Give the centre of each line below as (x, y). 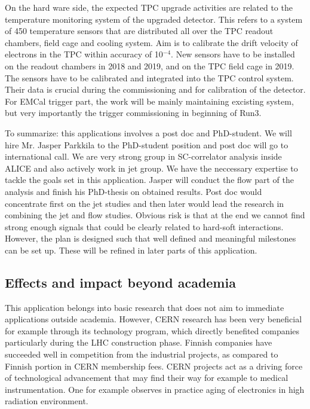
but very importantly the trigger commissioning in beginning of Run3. (133, 113)
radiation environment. (47, 401)
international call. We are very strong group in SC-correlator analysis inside (143, 156)
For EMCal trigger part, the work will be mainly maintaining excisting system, (149, 101)
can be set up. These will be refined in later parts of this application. (131, 250)
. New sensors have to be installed (233, 54)
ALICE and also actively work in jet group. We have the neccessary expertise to (151, 168)
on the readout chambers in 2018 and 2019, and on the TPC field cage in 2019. (150, 65)
